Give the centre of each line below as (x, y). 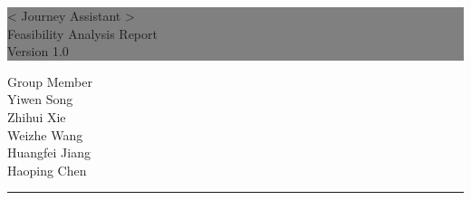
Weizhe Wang (45, 134)
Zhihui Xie (37, 116)
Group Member (50, 81)
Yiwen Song (40, 99)
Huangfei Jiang (49, 152)
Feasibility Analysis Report (82, 33)
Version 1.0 (38, 51)
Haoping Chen (47, 170)
